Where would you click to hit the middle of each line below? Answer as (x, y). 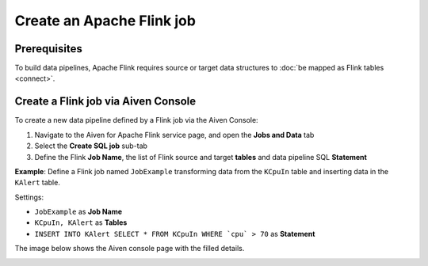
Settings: (29, 197)
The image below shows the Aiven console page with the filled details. (130, 249)
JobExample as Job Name (78, 212)
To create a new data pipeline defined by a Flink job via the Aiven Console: (136, 120)
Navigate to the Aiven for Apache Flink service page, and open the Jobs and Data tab (174, 135)
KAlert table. (38, 183)
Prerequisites (48, 49)
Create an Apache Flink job (105, 21)
